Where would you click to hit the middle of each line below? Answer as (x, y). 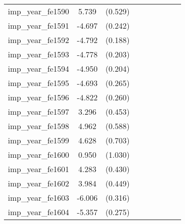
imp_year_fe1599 (39, 140)
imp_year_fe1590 (39, 11)
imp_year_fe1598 (39, 126)
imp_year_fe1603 (39, 198)
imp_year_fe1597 (39, 112)
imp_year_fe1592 (39, 40)
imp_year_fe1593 (39, 54)
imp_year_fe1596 (39, 97)
